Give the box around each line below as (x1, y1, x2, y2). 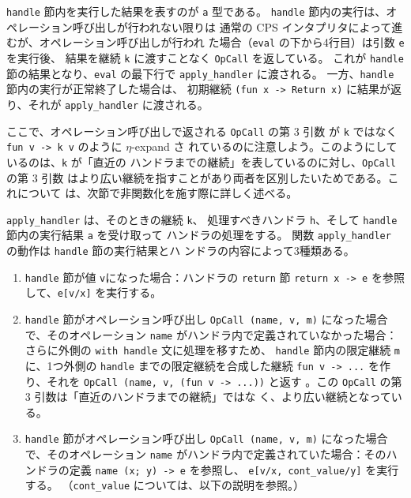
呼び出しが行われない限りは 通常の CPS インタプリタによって (72, 18, 392, 35)
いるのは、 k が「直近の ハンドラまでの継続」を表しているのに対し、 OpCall (6, 153, 397, 170)
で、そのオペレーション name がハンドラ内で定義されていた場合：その (25, 446, 386, 462)
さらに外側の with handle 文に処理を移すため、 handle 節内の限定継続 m (25, 342, 400, 358)
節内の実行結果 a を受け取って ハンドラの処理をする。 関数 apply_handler (6, 227, 391, 243)
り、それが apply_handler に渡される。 (6, 95, 209, 112)
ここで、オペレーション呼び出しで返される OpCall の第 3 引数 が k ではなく (6, 122, 398, 139)
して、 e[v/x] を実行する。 (25, 284, 162, 301)
